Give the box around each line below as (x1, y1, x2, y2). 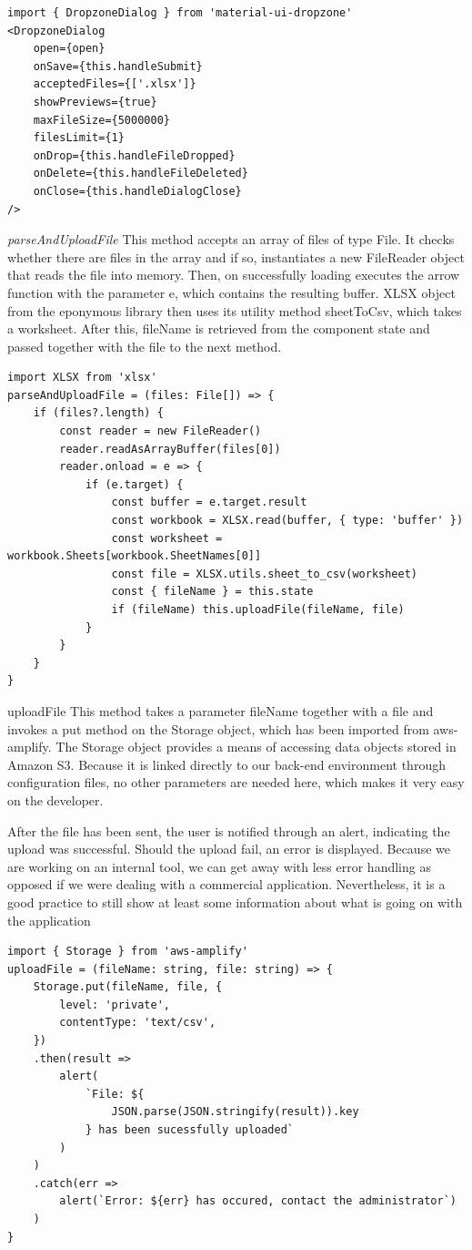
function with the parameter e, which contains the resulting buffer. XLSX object (7, 282, 456, 302)
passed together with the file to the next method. (7, 336, 282, 355)
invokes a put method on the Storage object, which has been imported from (7, 719, 429, 738)
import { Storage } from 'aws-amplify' (7, 945, 248, 958)
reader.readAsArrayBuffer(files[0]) (59, 442, 281, 456)
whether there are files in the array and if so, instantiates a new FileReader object (7, 247, 465, 266)
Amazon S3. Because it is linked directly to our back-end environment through (7, 754, 446, 774)
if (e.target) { (85, 477, 184, 491)
